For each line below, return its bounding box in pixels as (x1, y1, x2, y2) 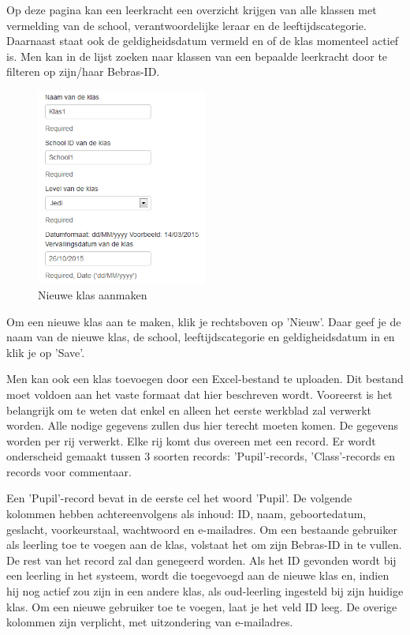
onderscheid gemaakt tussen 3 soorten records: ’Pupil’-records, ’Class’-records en (6, 448, 396, 464)
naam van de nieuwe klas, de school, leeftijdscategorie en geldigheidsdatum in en (6, 329, 395, 345)
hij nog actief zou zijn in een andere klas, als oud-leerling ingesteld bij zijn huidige (6, 583, 404, 599)
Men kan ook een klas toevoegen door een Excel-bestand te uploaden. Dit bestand (6, 370, 404, 387)
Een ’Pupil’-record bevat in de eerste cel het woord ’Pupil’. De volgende (6, 490, 352, 506)
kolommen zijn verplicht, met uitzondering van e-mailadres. (6, 614, 293, 630)
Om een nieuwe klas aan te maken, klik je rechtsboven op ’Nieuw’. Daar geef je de (6, 313, 401, 329)
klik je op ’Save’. (6, 344, 85, 360)
